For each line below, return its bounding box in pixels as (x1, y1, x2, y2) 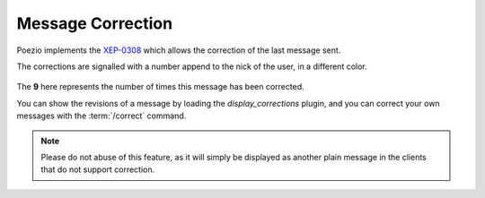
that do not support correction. (40, 164, 155, 175)
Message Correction (16, 13, 173, 33)
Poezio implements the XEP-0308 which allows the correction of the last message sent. (16, 45, 341, 56)
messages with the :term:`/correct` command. (16, 110, 187, 121)
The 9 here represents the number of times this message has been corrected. (16, 82, 304, 92)
